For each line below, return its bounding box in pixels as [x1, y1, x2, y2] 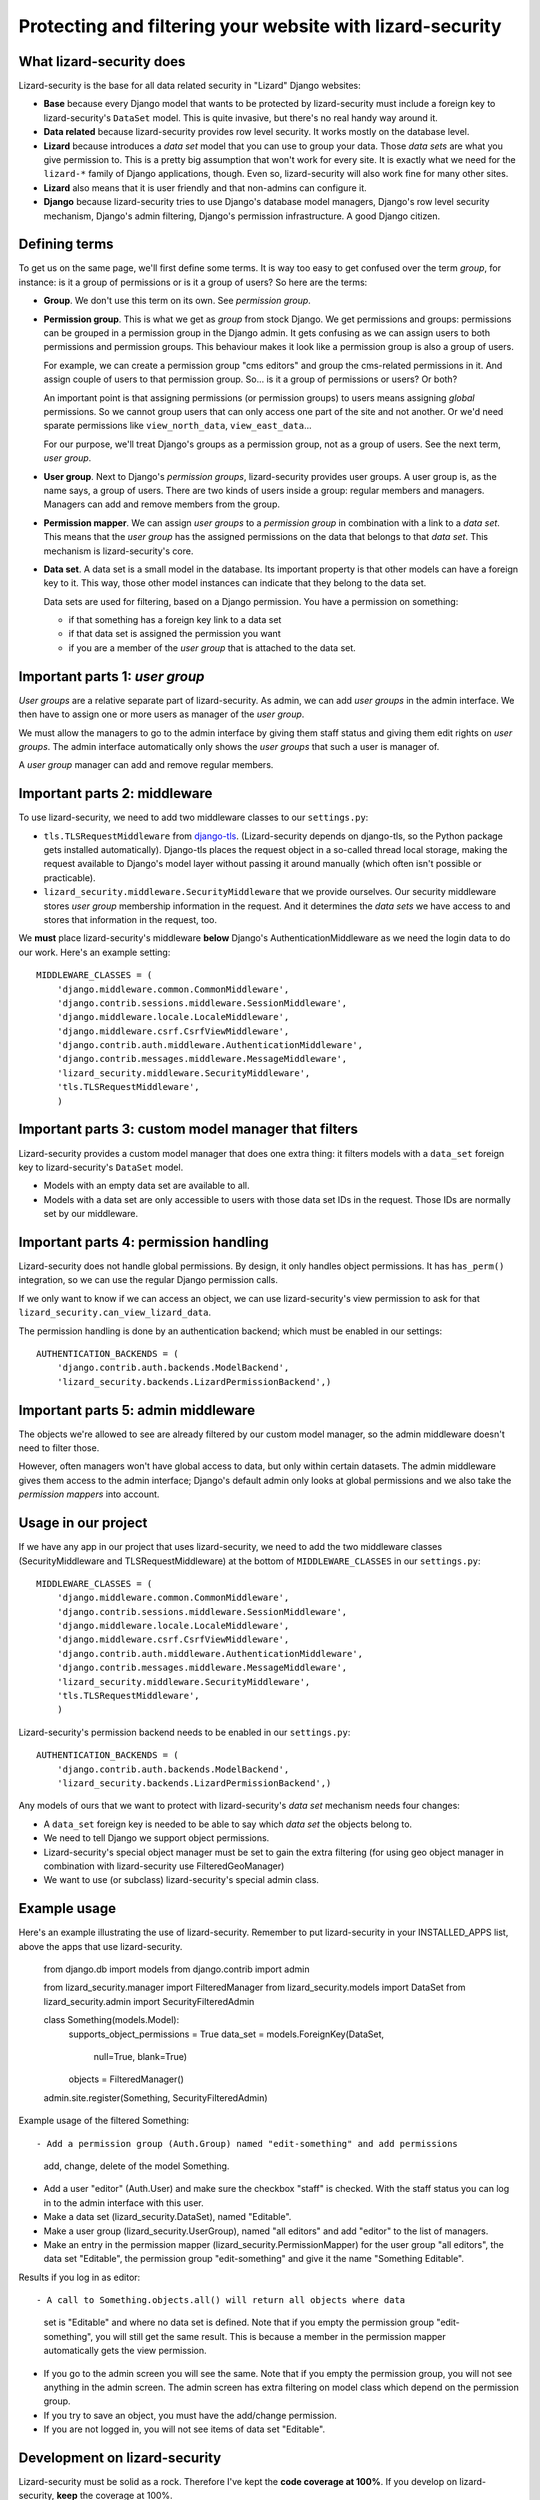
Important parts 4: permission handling [18, 1233, 269, 1250]
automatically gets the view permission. [43, 2345, 207, 2357]
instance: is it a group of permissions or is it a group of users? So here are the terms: [18, 276, 368, 288]
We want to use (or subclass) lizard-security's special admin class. [43, 1874, 320, 1886]
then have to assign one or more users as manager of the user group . [18, 708, 305, 720]
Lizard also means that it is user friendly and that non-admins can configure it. [43, 181, 367, 194]
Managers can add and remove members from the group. [43, 498, 280, 510]
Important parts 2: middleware [18, 785, 213, 802]
